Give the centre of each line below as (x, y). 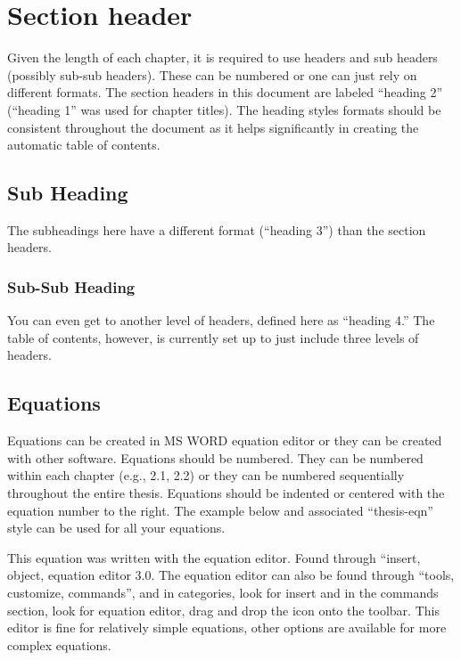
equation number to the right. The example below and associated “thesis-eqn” (220, 510)
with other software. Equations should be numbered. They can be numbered (215, 457)
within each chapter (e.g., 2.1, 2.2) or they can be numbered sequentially (206, 475)
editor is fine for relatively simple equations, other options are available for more (227, 627)
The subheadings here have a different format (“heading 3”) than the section (217, 229)
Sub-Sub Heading (71, 287)
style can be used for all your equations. (116, 528)
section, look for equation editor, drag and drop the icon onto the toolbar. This (223, 610)
